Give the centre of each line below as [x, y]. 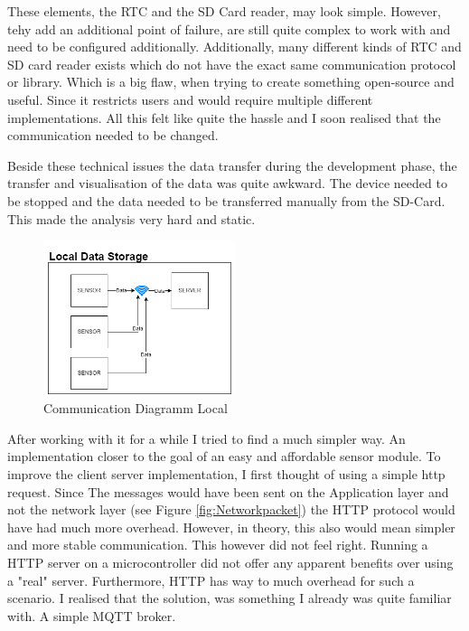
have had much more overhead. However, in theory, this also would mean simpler [231, 527]
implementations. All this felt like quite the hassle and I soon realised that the [224, 117]
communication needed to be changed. [113, 135]
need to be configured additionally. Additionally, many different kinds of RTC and [234, 47]
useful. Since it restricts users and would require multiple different [190, 99]
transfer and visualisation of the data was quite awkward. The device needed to [227, 183]
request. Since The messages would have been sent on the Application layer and [228, 491]
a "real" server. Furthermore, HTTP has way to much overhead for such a [211, 580]
